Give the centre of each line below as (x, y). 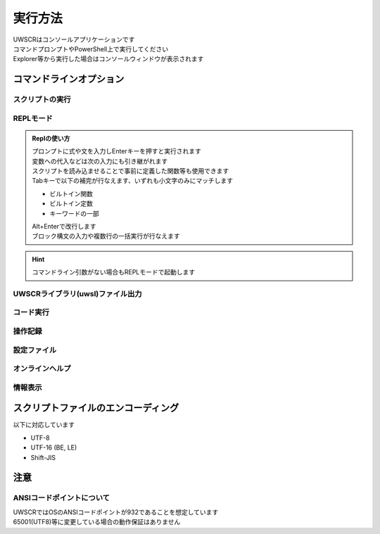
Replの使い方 (51, 138)
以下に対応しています (44, 425)
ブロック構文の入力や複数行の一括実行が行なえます (106, 236)
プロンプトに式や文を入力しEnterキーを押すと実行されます (117, 151)
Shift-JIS (43, 457)
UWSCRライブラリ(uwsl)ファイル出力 (77, 293)
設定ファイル (35, 350)
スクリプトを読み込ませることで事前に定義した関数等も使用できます (131, 171)
